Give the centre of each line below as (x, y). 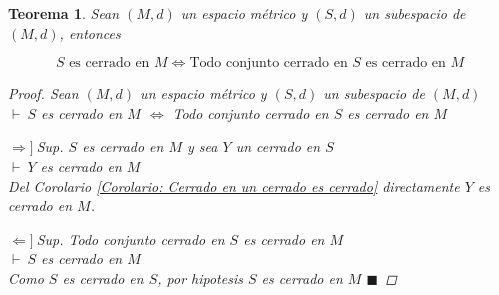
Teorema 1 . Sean (64, 13)
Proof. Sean (43, 93)
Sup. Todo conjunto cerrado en (130, 238)
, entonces (90, 32)
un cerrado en (278, 146)
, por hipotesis (200, 277)
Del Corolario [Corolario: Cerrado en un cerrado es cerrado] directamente (234, 185)
